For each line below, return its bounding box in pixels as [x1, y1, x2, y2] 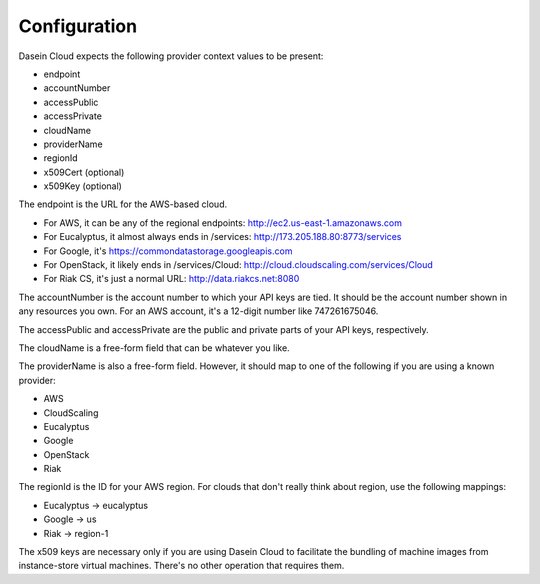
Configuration [18, 15, 138, 37]
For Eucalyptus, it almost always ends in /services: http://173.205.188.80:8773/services [43, 231, 402, 243]
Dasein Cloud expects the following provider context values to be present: [18, 50, 324, 62]
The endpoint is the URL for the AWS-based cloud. [18, 198, 228, 210]
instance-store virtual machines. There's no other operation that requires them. [18, 560, 345, 572]
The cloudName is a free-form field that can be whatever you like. [18, 341, 290, 354]
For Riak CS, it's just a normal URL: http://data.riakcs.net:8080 [43, 273, 300, 285]
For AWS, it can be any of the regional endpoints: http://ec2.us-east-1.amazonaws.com [43, 216, 402, 229]
